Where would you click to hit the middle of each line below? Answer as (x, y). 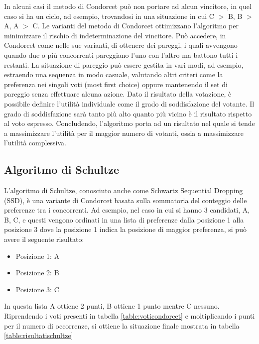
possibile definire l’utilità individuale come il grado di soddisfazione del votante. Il (129, 103)
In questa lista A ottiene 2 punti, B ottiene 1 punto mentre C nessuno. (112, 306)
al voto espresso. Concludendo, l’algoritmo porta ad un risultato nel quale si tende (129, 123)
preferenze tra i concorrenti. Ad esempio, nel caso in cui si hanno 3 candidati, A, (127, 210)
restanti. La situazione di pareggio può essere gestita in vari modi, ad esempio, (124, 64)
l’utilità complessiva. (35, 143)
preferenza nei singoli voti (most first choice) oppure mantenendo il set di (116, 84)
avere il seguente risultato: (44, 239)
